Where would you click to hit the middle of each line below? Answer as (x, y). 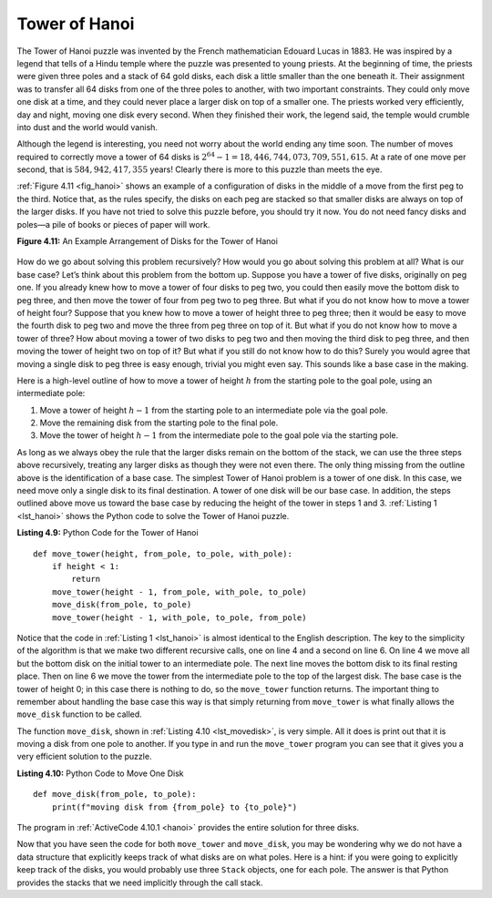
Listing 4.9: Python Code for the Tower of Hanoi (108, 533)
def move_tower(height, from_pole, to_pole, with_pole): (163, 554)
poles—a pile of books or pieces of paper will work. (113, 224)
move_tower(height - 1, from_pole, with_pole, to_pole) (179, 592)
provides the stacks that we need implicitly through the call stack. (140, 883)
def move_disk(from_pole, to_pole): (115, 794)
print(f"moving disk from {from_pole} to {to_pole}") (174, 807)
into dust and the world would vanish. (87, 127)
